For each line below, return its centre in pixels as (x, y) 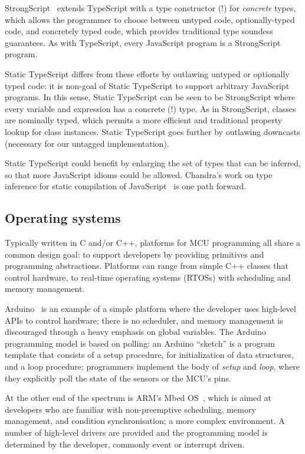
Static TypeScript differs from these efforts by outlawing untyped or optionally (147, 73)
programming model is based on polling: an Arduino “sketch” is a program (140, 343)
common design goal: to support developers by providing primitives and (135, 254)
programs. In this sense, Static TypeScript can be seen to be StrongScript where (150, 97)
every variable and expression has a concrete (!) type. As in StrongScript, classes (150, 108)
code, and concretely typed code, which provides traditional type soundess (139, 31)
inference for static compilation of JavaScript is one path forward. (126, 186)
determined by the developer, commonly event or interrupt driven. (125, 444)
